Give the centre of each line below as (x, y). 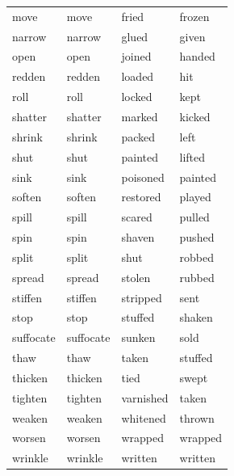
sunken (138, 337)
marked (140, 116)
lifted (192, 156)
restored (141, 197)
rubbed (197, 277)
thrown (197, 417)
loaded (138, 76)
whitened (144, 417)
